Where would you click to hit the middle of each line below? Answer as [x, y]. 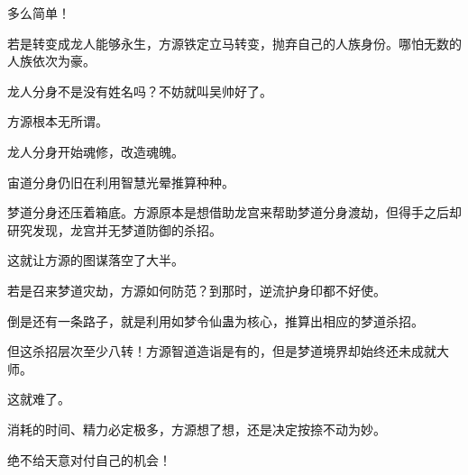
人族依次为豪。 [51, 61]
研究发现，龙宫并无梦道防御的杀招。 [115, 229]
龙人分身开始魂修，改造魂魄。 [96, 151]
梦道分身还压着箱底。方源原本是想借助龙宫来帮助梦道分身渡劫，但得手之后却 [234, 212]
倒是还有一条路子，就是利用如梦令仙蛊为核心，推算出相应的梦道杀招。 [216, 320]
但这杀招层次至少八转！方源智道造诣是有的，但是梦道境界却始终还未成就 [222, 351]
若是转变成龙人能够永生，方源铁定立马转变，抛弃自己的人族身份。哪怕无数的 [234, 43]
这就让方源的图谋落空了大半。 [96, 260]
